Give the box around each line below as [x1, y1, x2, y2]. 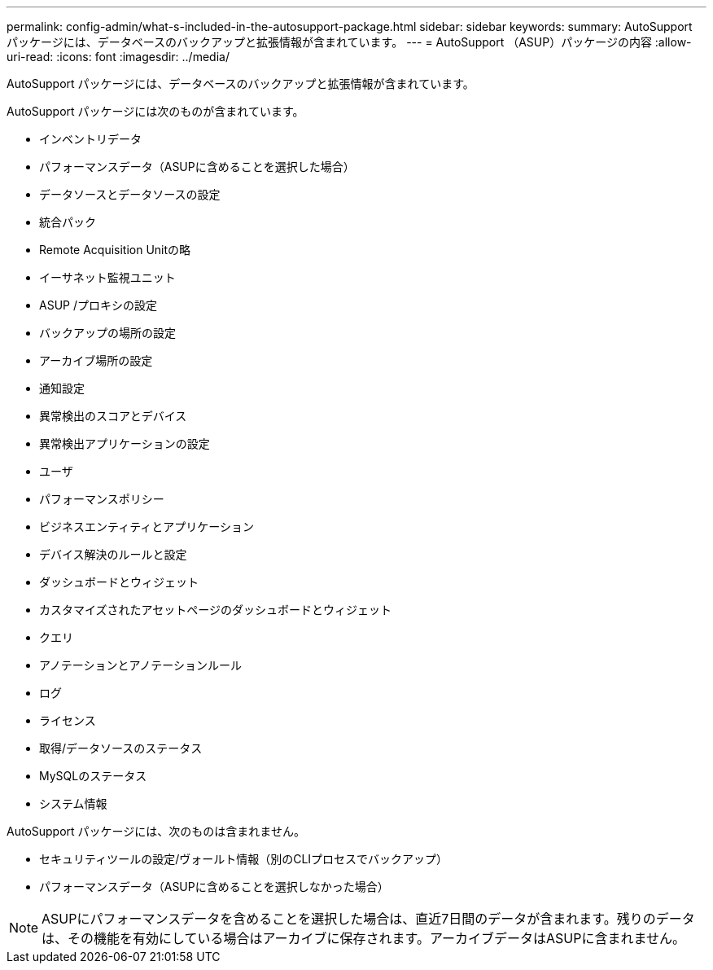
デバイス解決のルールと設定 [39, 547, 187, 561]
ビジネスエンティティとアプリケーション [39, 520, 255, 533]
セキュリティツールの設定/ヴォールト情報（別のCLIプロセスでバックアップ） [39, 852, 448, 866]
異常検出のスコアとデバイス [39, 409, 187, 423]
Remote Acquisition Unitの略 [39, 243, 191, 257]
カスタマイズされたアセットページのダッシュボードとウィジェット [39, 603, 392, 617]
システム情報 [39, 797, 107, 810]
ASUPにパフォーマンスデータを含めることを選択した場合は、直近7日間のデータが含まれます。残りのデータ [42, 911, 695, 927]
